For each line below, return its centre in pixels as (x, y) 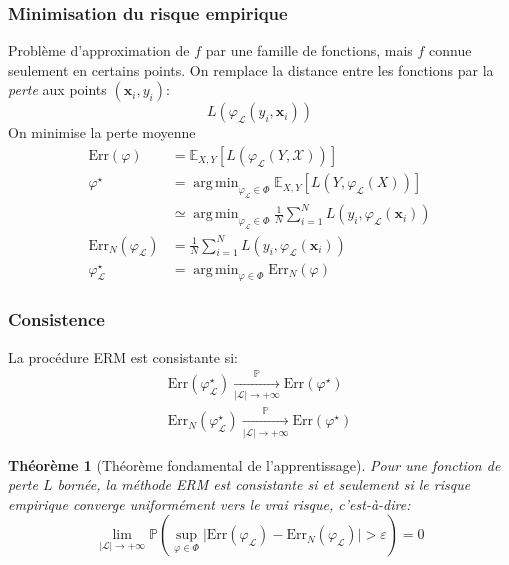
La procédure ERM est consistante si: (123, 356)
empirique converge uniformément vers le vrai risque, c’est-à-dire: (209, 503)
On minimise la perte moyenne (102, 132)
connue (450, 50)
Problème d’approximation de (99, 50)
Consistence (56, 319)
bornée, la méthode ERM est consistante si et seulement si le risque (264, 484)
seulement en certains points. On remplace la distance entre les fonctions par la (251, 69)
